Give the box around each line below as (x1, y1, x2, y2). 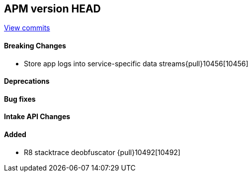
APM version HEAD (4, 2, 101, 15)
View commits (4, 23, 50, 32)
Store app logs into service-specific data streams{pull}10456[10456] (24, 59, 249, 68)
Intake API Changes (4, 112, 71, 121)
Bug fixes (4, 94, 36, 103)
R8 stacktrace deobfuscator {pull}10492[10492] (24, 148, 180, 157)
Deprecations (4, 77, 50, 86)
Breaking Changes (4, 41, 66, 50)
